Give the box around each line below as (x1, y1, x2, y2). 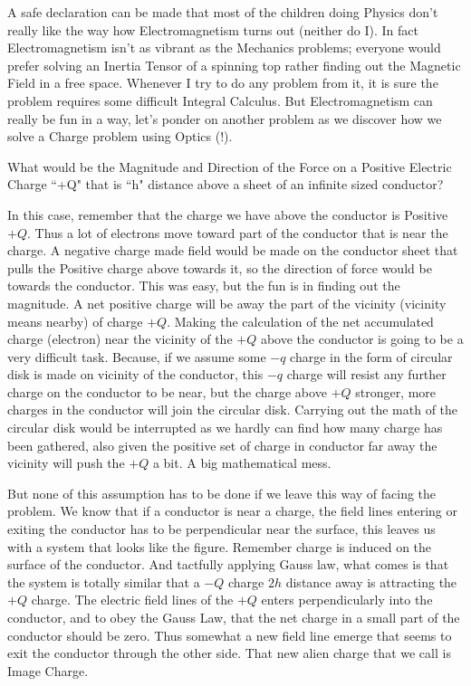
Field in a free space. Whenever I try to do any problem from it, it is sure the (7, 73, 438, 92)
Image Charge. (7, 661, 89, 680)
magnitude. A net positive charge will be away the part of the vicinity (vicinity (7, 293, 447, 312)
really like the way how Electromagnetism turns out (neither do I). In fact (7, 20, 418, 39)
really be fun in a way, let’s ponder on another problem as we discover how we (7, 109, 442, 128)
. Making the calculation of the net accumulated (167, 311, 434, 330)
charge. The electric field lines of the (31, 590, 234, 609)
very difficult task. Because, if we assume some (7, 347, 266, 366)
